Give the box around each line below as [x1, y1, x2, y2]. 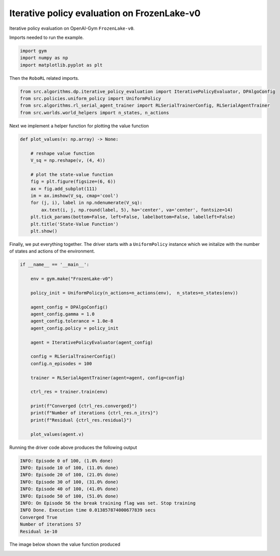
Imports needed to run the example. [9, 34, 84, 40]
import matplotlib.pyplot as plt [20, 62, 103, 68]
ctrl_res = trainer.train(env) [30, 389, 108, 395]
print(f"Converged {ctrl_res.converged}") [30, 403, 137, 409]
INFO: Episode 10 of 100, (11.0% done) [20, 465, 119, 471]
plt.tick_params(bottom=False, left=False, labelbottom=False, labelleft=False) [30, 214, 236, 220]
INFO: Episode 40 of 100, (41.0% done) [20, 486, 119, 492]
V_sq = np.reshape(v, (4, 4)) [30, 157, 105, 163]
